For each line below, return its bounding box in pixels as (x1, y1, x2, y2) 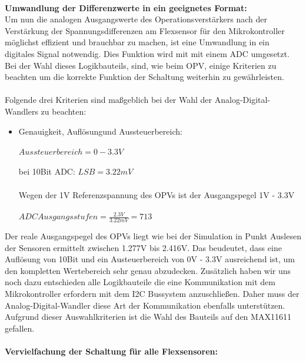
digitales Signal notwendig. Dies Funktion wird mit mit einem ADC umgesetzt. (5, 47, 290, 59)
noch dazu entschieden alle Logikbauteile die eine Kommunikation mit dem (5, 276, 275, 288)
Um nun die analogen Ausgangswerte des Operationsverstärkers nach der (5, 13, 267, 25)
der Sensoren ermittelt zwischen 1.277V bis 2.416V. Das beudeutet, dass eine (5, 241, 282, 253)
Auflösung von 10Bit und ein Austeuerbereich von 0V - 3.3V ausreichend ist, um (5, 253, 295, 265)
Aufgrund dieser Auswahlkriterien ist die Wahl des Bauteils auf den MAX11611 (5, 310, 291, 323)
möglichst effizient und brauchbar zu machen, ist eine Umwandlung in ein (5, 36, 270, 48)
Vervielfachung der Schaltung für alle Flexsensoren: (5, 345, 218, 357)
